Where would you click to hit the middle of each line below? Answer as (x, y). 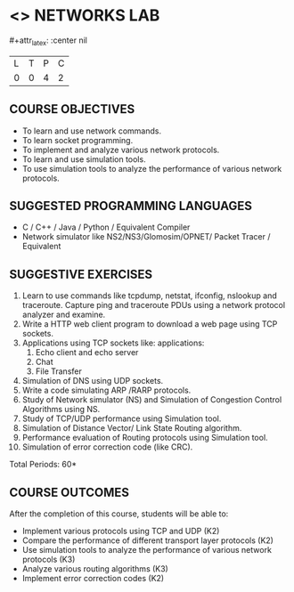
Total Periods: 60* (43, 465)
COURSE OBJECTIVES (72, 109)
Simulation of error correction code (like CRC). (107, 447)
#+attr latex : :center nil (48, 41)
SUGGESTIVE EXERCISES (81, 274)
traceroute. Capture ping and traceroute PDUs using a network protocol (154, 305)
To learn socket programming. (78, 140)
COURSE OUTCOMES (69, 492)
